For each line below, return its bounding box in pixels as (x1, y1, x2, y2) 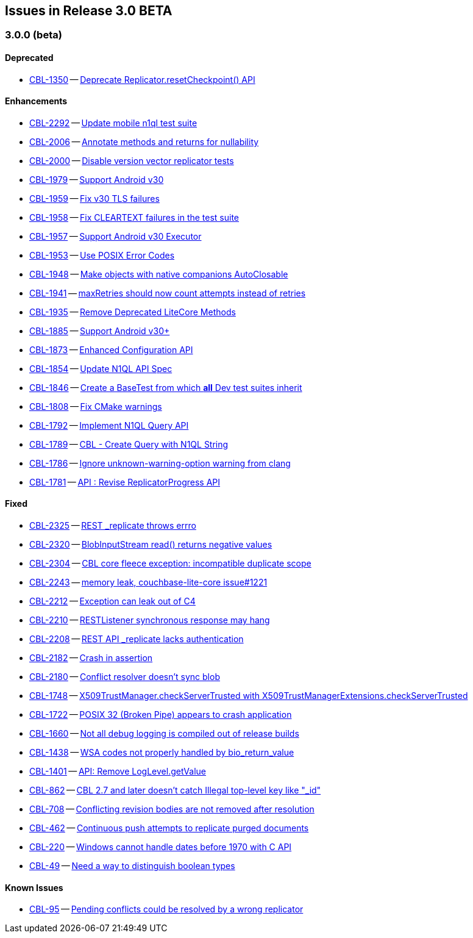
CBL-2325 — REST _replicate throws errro (29, 520, 196, 531)
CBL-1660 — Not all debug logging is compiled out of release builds (29, 728, 299, 739)
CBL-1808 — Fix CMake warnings (29, 401, 162, 412)
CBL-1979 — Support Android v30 (29, 174, 164, 185)
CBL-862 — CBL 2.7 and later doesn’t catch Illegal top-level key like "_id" (29, 785, 321, 796)
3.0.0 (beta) (5, 29, 62, 41)
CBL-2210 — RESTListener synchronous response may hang (29, 615, 270, 626)
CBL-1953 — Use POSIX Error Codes (29, 249, 175, 260)
